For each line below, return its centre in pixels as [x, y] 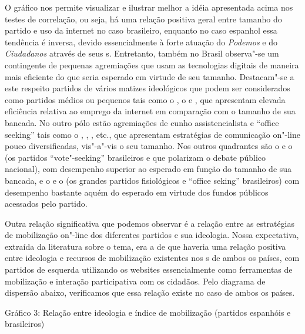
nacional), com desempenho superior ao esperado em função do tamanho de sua [148, 169]
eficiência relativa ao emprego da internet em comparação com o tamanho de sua [150, 111]
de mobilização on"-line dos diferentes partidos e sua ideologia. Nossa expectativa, [152, 235]
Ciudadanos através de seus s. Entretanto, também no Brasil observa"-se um [142, 53]
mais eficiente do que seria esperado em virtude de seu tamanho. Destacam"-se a [150, 76]
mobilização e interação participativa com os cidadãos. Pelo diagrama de [135, 281]
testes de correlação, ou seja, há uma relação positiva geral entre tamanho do [143, 19]
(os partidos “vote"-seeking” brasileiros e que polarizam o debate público [135, 157]
